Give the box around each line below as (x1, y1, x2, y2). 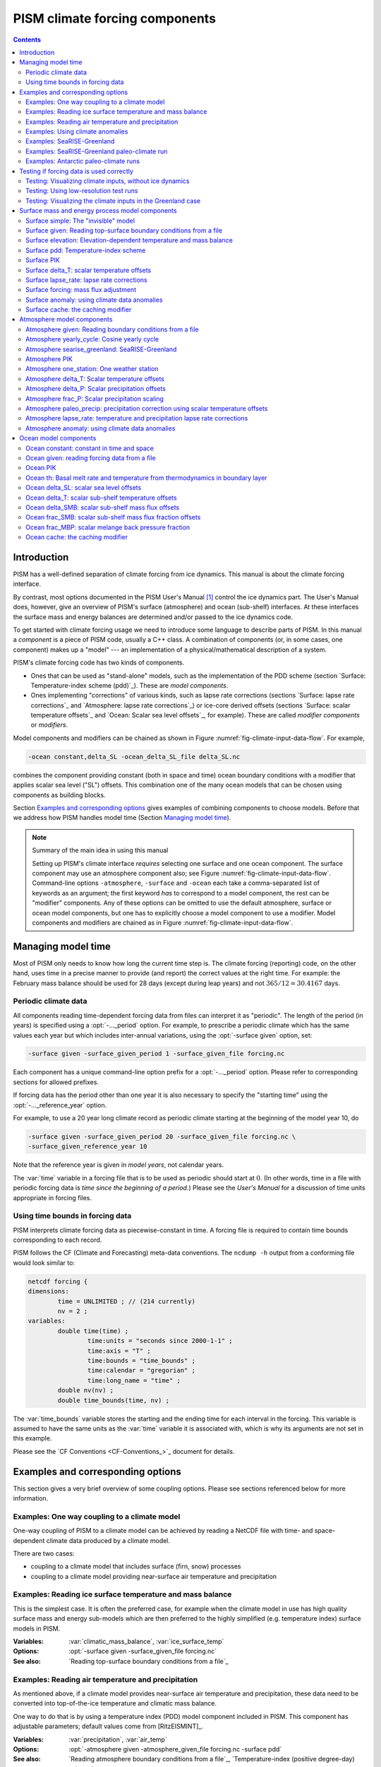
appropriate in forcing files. (13, 1193, 92, 1202)
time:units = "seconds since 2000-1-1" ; (87, 1337, 233, 1345)
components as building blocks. (13, 790, 106, 799)
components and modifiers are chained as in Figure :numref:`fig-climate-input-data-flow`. (32, 918, 294, 927)
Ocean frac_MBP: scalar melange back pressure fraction (25, 523, 190, 532)
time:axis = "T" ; (87, 1346, 151, 1355)
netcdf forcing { (28, 1277, 88, 1286)
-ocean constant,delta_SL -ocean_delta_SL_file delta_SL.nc (28, 753, 241, 761)
